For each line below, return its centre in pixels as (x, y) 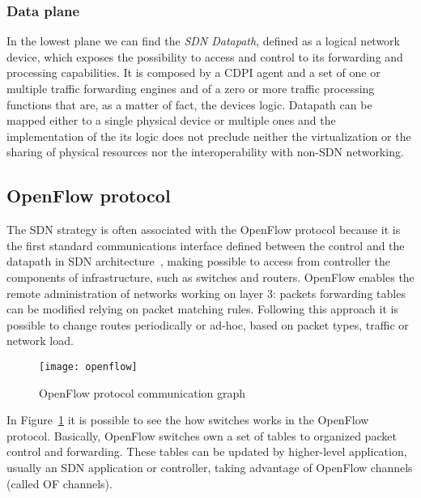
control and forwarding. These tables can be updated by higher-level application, (207, 451)
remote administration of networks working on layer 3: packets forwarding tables (206, 293)
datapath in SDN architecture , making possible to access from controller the (198, 261)
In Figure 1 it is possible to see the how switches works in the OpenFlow (188, 420)
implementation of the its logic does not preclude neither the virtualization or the (209, 136)
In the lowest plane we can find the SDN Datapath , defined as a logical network (203, 41)
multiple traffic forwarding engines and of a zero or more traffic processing (191, 88)
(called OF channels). (60, 483)
